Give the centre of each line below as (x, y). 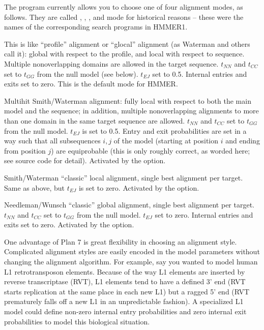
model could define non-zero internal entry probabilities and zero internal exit (125, 311)
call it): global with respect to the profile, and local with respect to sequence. (124, 54)
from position (25, 150)
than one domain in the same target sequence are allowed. (95, 120)
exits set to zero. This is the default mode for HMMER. (91, 84)
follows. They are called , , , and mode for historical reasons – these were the (124, 17)
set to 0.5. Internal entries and (200, 73)
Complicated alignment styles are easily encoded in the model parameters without (132, 251)
